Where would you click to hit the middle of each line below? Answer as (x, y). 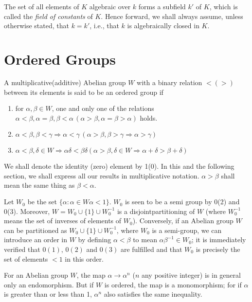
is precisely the (218, 249)
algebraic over (110, 6)
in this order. (84, 258)
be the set (42, 202)
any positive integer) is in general (191, 275)
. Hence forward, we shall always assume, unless (172, 16)
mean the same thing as (39, 185)
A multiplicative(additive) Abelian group (65, 82)
